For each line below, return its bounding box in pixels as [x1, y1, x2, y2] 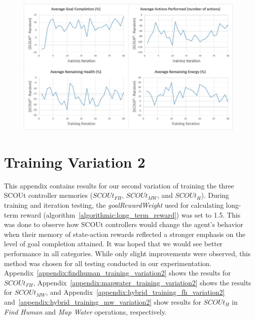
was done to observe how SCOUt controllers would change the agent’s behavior [4, 219, 243, 229]
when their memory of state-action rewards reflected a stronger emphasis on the [4, 229, 246, 239]
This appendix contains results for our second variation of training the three [4, 180, 234, 190]
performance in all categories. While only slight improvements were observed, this [4, 248, 251, 258]
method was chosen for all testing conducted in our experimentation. [4, 258, 212, 268]
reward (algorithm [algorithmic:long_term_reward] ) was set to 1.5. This [20, 209, 241, 220]
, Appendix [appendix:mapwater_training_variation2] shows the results [33, 277, 252, 287]
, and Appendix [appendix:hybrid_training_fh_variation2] [45, 287, 225, 297]
